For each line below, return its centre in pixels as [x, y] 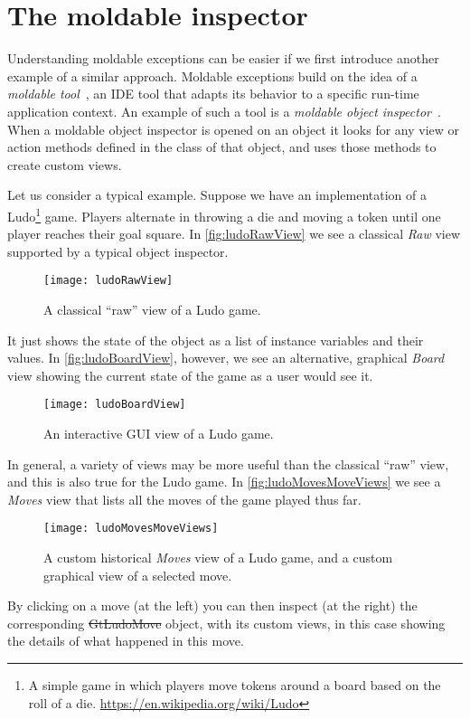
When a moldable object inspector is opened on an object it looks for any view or [234, 129]
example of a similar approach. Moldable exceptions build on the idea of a [212, 76]
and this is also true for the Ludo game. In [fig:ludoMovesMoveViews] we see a [224, 482]
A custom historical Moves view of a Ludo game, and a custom [218, 558]
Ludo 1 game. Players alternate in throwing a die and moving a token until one [224, 214]
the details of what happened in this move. [126, 641]
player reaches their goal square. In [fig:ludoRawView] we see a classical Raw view [234, 234]
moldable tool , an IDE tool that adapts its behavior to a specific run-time [213, 94]
